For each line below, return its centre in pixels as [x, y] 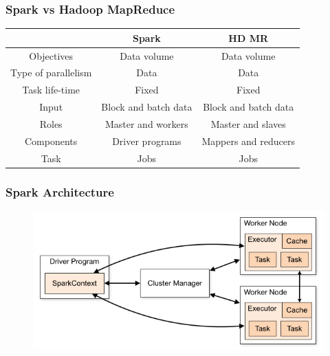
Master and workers [146, 123]
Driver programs [147, 141]
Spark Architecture [60, 191]
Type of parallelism [51, 73]
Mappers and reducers [249, 141]
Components [51, 141]
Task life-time [51, 90]
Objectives [51, 55]
